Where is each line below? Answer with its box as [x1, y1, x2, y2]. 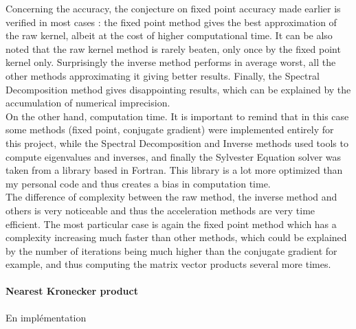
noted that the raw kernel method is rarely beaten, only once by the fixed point [5, 41, 341, 56]
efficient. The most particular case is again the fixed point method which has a [5, 216, 337, 231]
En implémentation [5, 310, 87, 324]
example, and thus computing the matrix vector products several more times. [5, 257, 331, 271]
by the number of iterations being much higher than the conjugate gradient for [5, 243, 337, 258]
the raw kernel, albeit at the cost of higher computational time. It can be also [5, 28, 333, 43]
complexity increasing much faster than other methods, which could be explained [5, 230, 347, 245]
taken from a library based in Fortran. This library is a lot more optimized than [5, 163, 343, 177]
